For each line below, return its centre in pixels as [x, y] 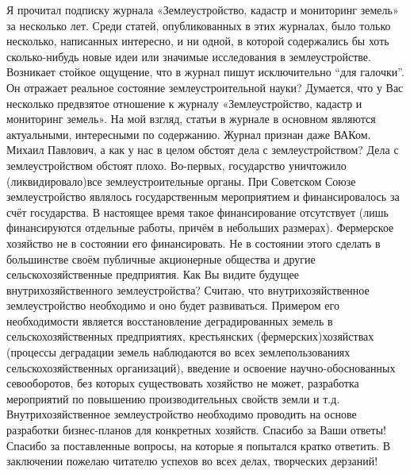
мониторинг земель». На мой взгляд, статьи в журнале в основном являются [191, 119]
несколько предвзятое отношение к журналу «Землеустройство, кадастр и [184, 103]
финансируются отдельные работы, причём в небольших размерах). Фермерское [200, 227]
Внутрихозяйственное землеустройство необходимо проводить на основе [182, 414]
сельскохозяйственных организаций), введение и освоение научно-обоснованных [201, 367]
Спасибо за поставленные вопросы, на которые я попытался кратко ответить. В [199, 445]
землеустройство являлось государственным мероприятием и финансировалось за [203, 197]
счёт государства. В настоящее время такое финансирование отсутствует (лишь [197, 212]
